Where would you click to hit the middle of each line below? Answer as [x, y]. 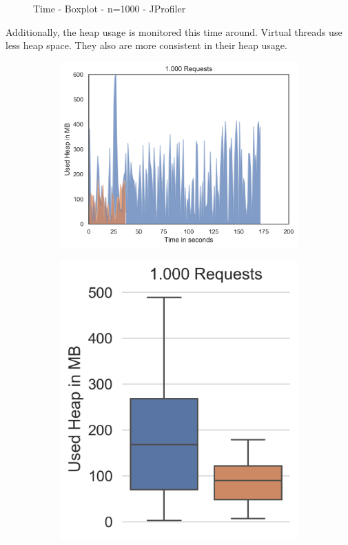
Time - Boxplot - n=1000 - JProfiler [110, 8]
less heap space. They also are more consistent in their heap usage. [146, 45]
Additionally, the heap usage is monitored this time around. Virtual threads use [174, 31]
